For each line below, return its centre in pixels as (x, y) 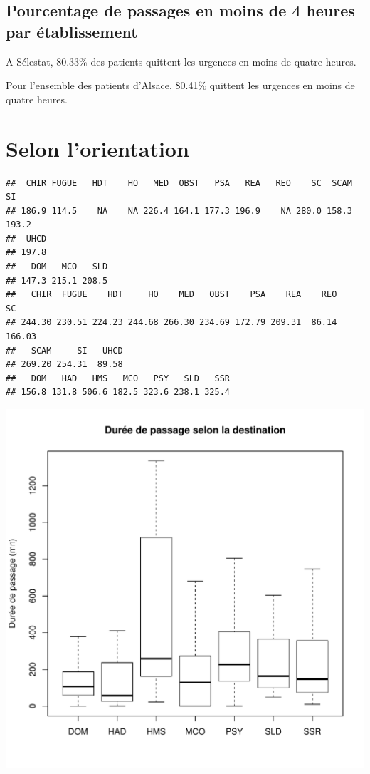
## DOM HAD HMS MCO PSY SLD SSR (118, 378)
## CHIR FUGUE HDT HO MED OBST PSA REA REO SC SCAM (179, 183)
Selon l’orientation (97, 148)
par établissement (72, 31)
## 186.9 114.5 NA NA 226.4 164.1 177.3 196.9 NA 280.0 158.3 (179, 211)
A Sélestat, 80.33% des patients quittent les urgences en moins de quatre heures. (181, 61)
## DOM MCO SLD (57, 267)
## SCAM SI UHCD (64, 350)
